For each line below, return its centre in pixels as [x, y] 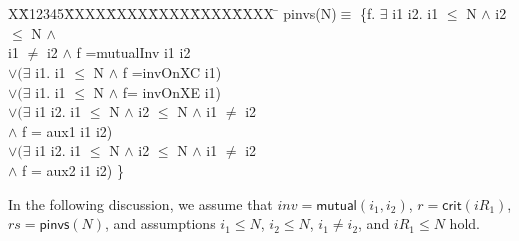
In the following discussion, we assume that [140, 203]
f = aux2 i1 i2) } [73, 170]
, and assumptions [160, 223]
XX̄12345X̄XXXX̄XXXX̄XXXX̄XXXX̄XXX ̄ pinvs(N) [172, 13]
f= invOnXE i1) [171, 91]
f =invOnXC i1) [172, 72]
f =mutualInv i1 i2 [133, 52]
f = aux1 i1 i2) [67, 130]
